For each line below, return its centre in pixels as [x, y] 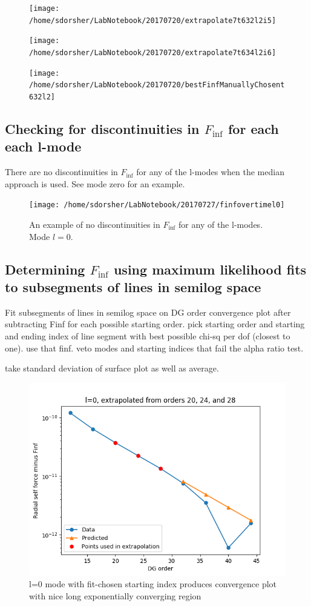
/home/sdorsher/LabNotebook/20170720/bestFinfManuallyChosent [157, 85]
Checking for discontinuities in [102, 128]
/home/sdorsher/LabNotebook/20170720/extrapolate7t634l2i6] [153, 52]
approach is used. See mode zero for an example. [95, 183]
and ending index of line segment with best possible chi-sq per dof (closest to [148, 336]
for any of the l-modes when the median [210, 172]
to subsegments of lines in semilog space [133, 287]
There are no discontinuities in [61, 172]
